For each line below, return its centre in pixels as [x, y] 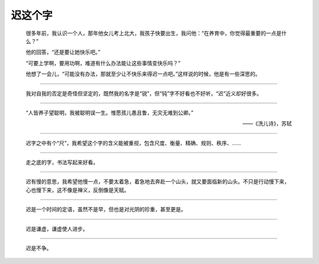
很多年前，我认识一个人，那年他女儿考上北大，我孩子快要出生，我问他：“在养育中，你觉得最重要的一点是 [154, 33]
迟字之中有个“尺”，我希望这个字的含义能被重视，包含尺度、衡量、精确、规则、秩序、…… [134, 143]
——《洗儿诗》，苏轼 [267, 124]
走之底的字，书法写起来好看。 [62, 162]
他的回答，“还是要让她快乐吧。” [63, 52]
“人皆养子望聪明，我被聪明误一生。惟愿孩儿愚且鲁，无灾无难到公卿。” [110, 112]
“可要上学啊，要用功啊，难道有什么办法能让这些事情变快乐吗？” [103, 63]
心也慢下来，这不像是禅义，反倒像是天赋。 [77, 190]
